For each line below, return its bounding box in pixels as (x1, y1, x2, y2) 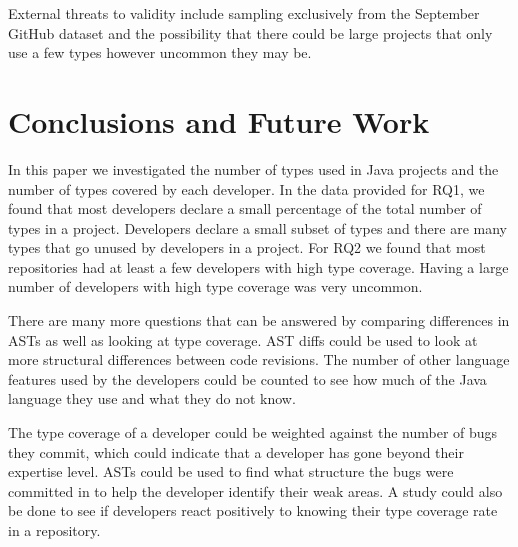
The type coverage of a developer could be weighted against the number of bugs (8, 422, 498, 443)
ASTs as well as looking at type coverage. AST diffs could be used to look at (8, 329, 478, 350)
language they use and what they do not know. (8, 388, 296, 409)
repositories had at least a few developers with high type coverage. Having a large (8, 256, 509, 277)
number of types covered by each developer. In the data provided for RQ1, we (8, 178, 485, 199)
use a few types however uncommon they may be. (8, 42, 312, 63)
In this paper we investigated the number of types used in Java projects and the (8, 158, 499, 179)
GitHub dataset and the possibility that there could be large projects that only (8, 22, 493, 43)
